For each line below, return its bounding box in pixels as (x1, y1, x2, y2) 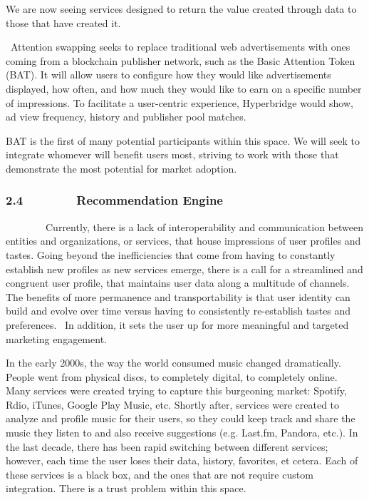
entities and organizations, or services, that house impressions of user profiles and (6, 233, 361, 248)
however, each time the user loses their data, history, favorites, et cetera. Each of (6, 453, 358, 468)
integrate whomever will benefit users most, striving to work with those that (6, 147, 339, 162)
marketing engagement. (6, 331, 107, 346)
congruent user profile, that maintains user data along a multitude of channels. (6, 275, 350, 290)
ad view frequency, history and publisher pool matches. (6, 109, 246, 124)
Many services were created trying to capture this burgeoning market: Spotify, (6, 383, 347, 398)
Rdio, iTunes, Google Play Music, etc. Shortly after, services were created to (6, 397, 340, 412)
